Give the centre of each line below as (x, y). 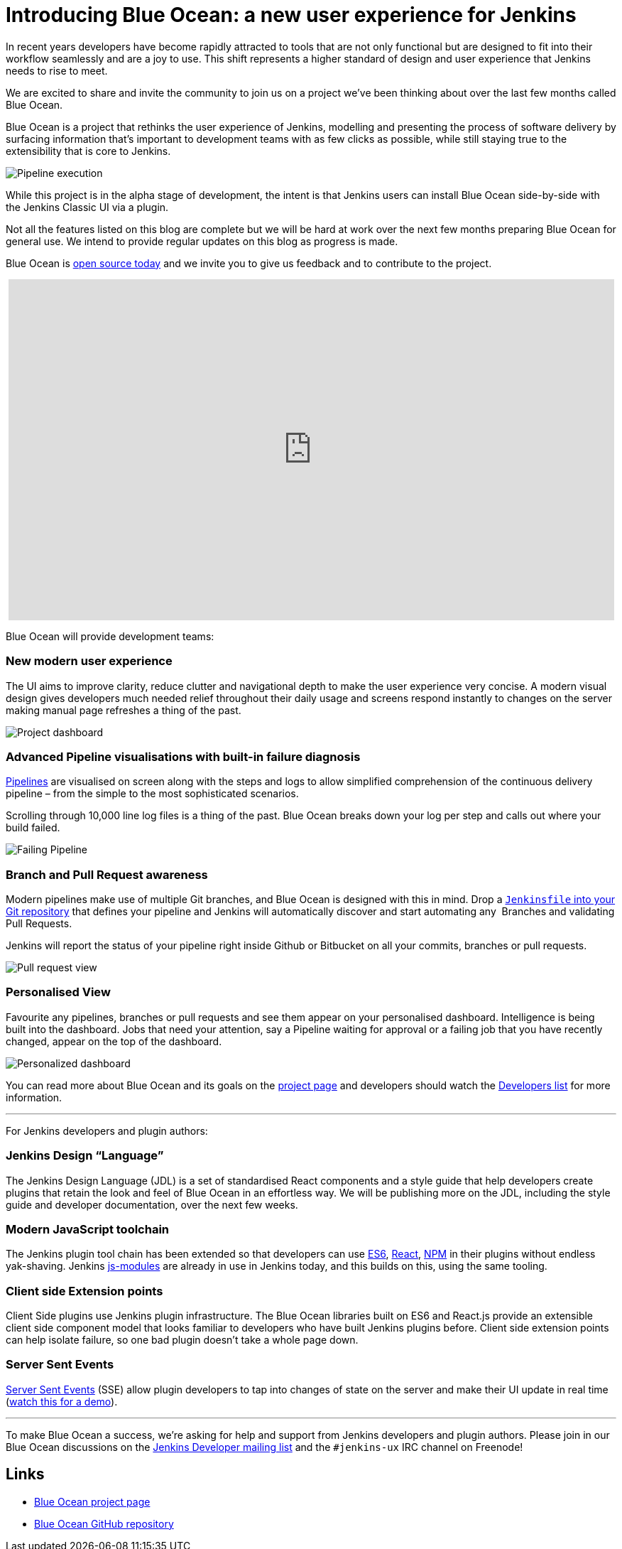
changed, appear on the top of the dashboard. (114, 1041)
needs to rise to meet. (57, 70)
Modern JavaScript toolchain (88, 1229)
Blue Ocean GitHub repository (104, 1523)
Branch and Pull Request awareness (107, 874)
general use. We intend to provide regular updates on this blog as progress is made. (202, 241)
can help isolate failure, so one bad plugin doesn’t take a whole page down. (182, 1340)
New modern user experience (89, 661)
